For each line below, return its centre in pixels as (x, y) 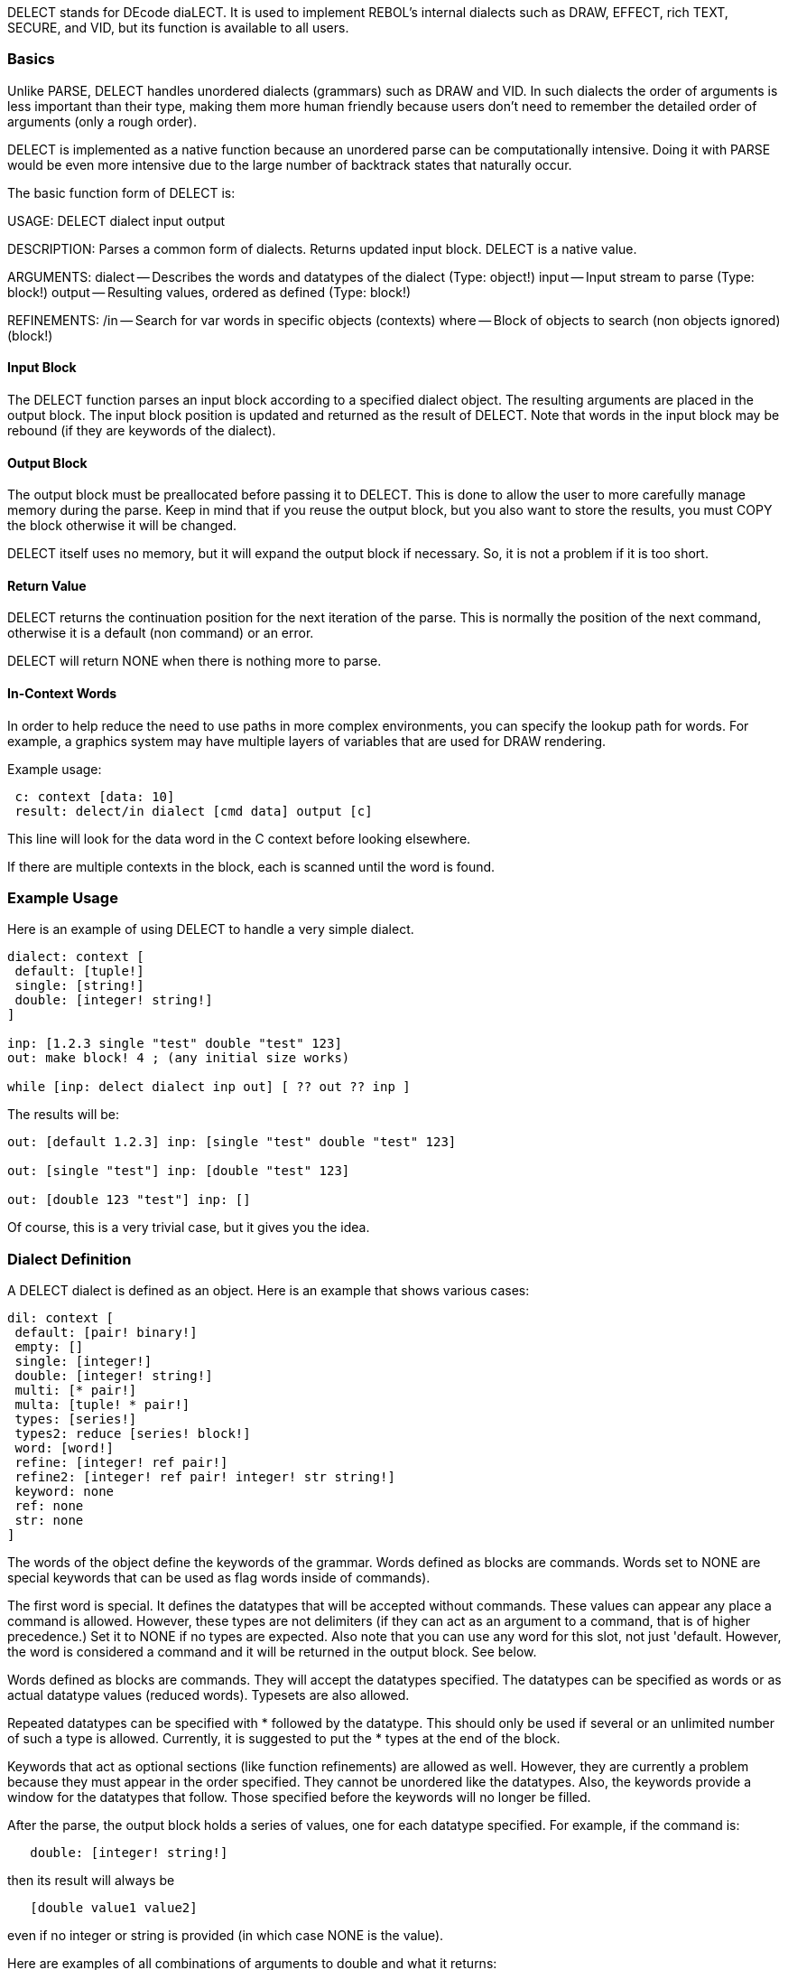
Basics (31, 59)
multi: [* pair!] (76, 1391)
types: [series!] (76, 1419)
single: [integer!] (83, 1362)
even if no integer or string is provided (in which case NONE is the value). (226, 1936)
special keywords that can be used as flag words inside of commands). (219, 1578)
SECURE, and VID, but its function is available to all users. (178, 28)
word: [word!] (65, 1448)
